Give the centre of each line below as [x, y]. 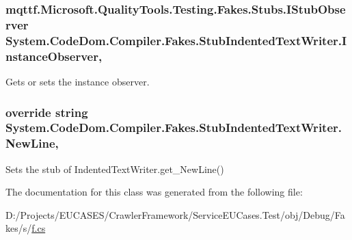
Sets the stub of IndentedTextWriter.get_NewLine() [115, 169]
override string [47, 112]
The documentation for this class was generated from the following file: [154, 192]
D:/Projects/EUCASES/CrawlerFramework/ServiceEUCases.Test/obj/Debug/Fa [175, 214]
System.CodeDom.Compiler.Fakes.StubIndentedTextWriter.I [176, 40]
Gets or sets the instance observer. [78, 81]
